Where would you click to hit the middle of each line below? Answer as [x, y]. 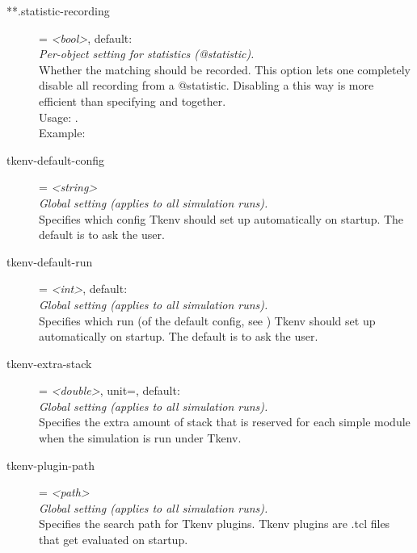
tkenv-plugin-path [51, 465]
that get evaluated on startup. [114, 540]
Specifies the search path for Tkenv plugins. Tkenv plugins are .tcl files [215, 524]
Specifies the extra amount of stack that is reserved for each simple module [225, 422]
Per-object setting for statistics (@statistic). [147, 54]
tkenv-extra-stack [49, 363]
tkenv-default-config [55, 159]
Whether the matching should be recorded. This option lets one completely [225, 69]
